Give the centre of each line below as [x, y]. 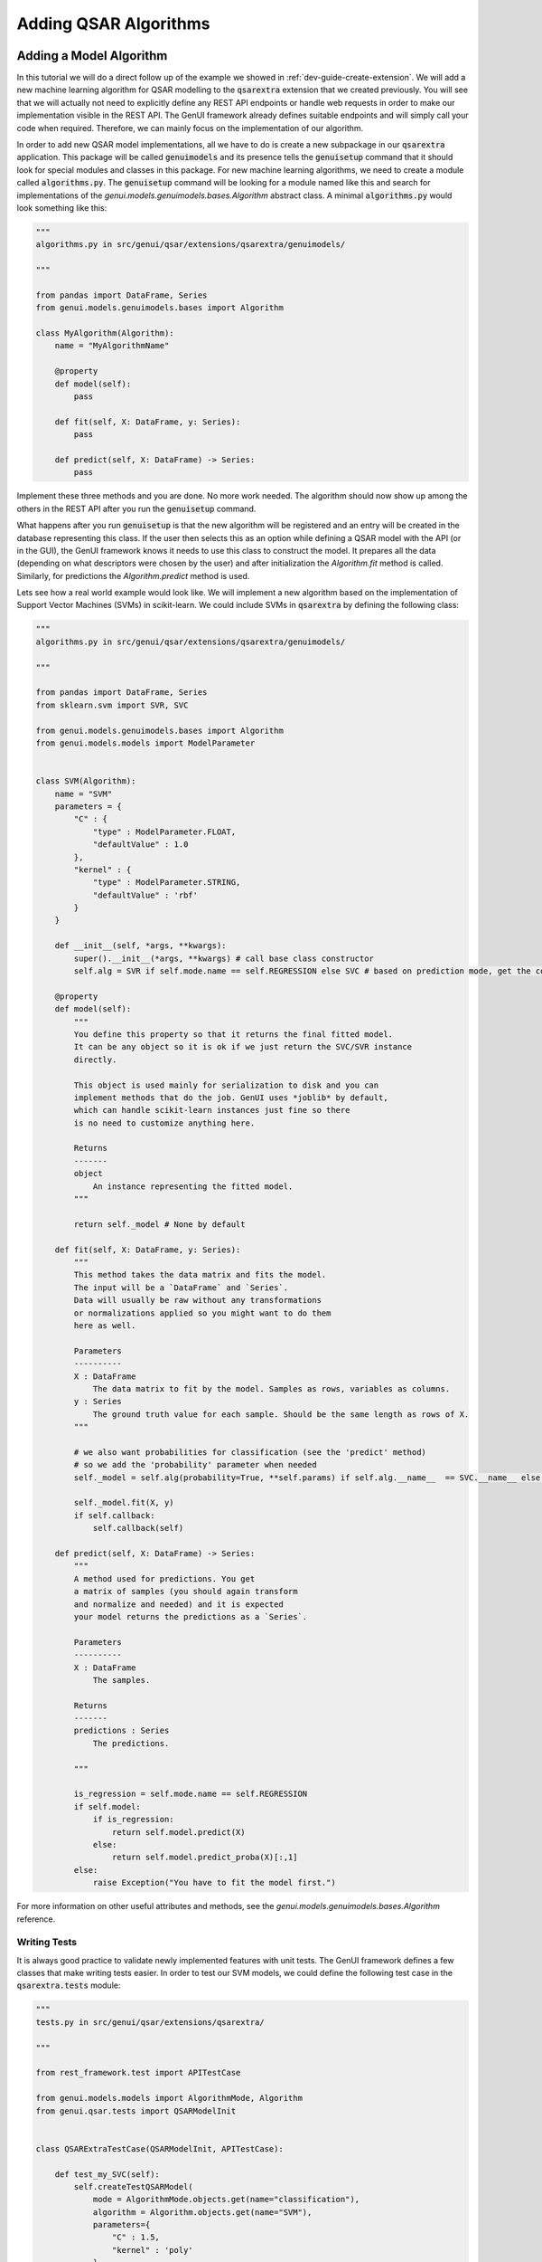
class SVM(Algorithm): [86, 781]
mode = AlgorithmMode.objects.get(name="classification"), [226, 2200]
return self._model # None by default [159, 1224]
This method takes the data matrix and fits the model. [200, 1275]
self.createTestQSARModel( [133, 2186]
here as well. [105, 1325]
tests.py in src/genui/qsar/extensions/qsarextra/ [150, 2022]
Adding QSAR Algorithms [113, 24]
